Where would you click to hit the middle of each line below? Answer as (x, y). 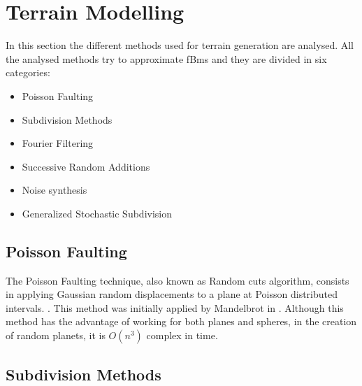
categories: (28, 72)
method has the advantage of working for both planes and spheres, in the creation (181, 321)
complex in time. (182, 335)
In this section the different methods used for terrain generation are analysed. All (180, 45)
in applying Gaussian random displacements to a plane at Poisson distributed (172, 294)
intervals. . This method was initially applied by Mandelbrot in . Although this (175, 307)
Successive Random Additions (86, 166)
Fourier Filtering (58, 143)
